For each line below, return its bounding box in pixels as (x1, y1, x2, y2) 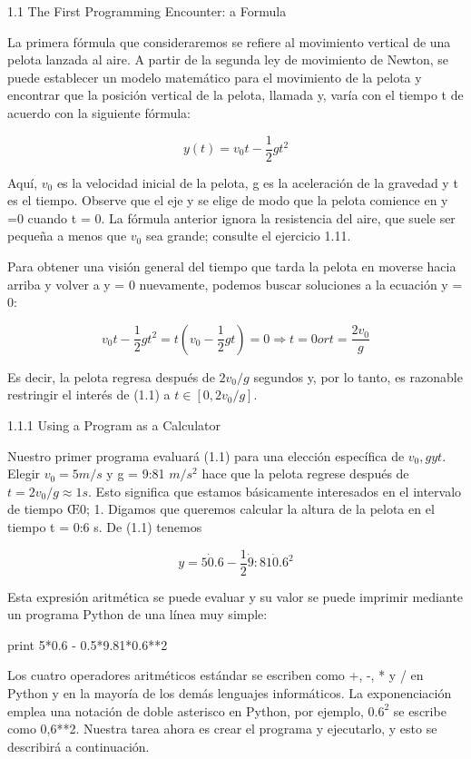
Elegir (7, 464, 41, 483)
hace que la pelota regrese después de (201, 464, 409, 483)
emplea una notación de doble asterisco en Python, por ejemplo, (7, 701, 364, 720)
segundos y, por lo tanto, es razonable (253, 367, 463, 386)
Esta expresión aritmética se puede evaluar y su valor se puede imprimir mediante (7, 586, 464, 606)
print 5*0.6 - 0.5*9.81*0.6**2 (7, 635, 168, 654)
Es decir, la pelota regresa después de (7, 367, 215, 386)
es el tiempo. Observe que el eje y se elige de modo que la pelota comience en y (7, 191, 448, 210)
